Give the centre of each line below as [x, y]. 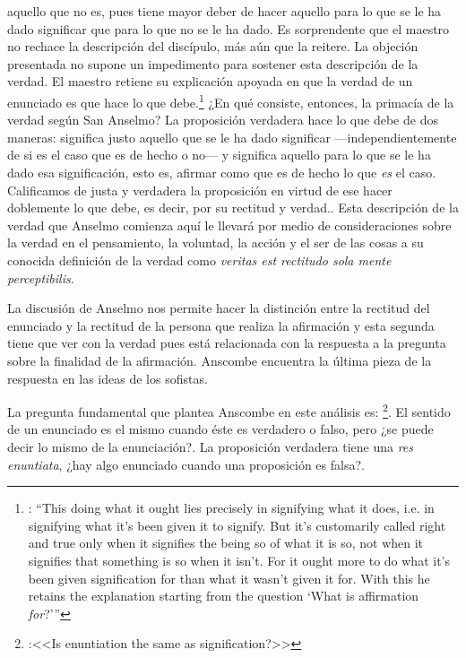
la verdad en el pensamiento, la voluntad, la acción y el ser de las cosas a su [216, 242]
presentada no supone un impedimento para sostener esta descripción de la [213, 63]
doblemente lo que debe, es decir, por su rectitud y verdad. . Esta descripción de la [233, 208]
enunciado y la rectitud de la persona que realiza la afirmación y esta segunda [221, 325]
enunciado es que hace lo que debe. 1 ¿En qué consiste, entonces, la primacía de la [231, 100]
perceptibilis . [41, 277]
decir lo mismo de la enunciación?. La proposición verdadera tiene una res [211, 446]
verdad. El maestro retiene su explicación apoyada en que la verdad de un [210, 81]
